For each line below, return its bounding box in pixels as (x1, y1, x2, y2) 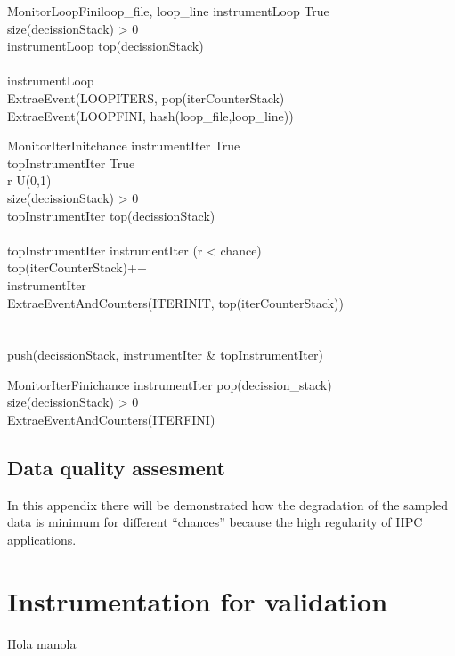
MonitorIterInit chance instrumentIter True (7, 136, 240, 155)
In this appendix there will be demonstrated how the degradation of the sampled (7, 495, 449, 514)
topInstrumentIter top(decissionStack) (7, 206, 215, 224)
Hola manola (7, 634, 77, 652)
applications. (7, 530, 77, 549)
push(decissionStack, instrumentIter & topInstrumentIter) (7, 345, 323, 364)
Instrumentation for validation (7, 582, 388, 619)
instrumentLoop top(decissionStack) (7, 36, 204, 55)
